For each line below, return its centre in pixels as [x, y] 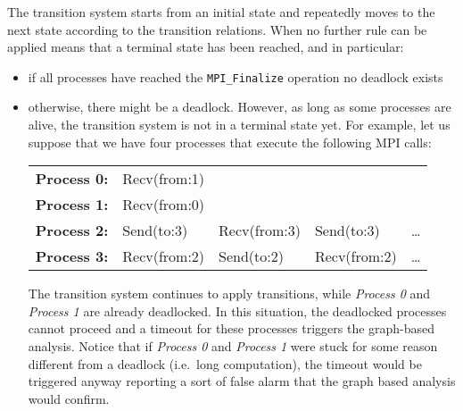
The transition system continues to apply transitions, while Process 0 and [229, 294]
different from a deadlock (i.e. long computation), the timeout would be [225, 363]
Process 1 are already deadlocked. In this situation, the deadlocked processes [237, 310]
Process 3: [72, 256]
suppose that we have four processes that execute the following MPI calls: [230, 142]
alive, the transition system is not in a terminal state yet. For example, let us [239, 125]
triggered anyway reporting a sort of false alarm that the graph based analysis [242, 381]
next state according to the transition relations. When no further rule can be [217, 29]
